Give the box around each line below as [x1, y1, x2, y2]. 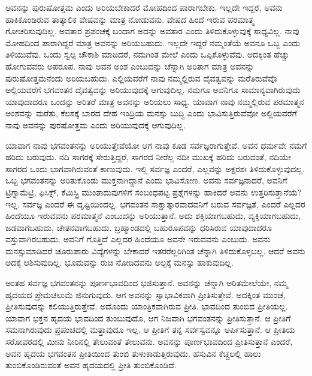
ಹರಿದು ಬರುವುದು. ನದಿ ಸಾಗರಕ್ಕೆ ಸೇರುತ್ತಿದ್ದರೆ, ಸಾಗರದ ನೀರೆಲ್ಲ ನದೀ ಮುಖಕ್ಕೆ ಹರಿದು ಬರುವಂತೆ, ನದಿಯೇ [5, 151, 291, 163]
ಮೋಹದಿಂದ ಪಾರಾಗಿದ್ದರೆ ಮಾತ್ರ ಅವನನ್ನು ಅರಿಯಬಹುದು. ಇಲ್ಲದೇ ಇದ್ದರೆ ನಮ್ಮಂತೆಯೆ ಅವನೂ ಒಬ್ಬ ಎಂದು [5, 36, 301, 49]
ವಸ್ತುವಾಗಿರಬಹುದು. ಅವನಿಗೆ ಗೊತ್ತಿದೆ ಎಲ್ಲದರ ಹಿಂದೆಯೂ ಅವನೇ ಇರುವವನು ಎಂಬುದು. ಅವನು [5, 233, 271, 245]
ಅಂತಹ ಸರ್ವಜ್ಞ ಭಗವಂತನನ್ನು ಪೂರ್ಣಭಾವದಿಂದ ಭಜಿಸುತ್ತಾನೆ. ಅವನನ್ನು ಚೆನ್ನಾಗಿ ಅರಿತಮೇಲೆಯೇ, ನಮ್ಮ [5, 276, 288, 289]
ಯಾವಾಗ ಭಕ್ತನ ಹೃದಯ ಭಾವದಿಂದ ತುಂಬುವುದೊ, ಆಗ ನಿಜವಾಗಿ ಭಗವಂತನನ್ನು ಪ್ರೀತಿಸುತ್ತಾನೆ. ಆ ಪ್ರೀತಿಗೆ [5, 311, 291, 324]
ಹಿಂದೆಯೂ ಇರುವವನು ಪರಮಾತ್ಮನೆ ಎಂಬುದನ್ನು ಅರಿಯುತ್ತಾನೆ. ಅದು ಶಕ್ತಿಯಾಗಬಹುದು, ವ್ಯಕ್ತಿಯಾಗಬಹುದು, [5, 209, 301, 222]
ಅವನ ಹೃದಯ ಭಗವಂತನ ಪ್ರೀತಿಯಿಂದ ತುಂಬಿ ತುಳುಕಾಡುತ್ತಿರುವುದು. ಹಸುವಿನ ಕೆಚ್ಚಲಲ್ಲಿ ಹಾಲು [5, 347, 261, 359]
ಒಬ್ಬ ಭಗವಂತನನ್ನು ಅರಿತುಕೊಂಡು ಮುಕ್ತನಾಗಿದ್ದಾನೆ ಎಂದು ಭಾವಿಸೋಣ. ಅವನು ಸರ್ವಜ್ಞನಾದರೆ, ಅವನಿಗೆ [5, 174, 287, 187]
